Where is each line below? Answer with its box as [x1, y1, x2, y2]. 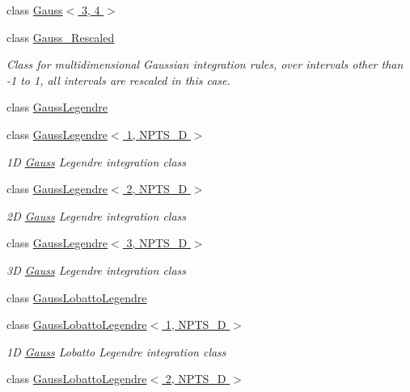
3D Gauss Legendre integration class [6, 261, 187, 278]
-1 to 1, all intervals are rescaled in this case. [6, 71, 230, 88]
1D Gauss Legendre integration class [6, 153, 187, 170]
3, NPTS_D [126, 234, 188, 251]
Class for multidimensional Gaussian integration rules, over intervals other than [6, 56, 404, 73]
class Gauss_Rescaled [6, 28, 115, 45]
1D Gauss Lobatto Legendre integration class [6, 343, 226, 360]
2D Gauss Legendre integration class [6, 207, 187, 224]
